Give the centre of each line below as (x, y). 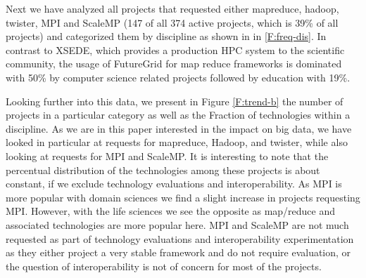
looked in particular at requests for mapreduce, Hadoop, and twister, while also (177, 142)
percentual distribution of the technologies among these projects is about (163, 170)
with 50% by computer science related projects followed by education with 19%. (178, 77)
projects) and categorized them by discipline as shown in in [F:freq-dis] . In (166, 36)
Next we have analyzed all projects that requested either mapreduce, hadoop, (172, 8)
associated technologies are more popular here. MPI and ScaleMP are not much (177, 224)
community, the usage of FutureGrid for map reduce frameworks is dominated (174, 64)
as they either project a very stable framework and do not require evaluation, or (178, 252)
